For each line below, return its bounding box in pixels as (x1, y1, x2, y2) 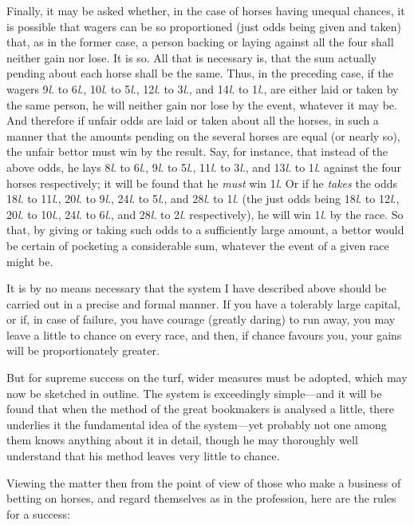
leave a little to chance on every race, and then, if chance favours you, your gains (6, 326, 402, 343)
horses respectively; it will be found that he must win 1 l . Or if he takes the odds (6, 174, 398, 191)
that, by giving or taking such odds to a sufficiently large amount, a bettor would (6, 221, 404, 238)
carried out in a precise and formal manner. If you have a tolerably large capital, (6, 295, 400, 312)
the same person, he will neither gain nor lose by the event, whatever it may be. (6, 96, 397, 113)
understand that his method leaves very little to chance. (6, 447, 280, 464)
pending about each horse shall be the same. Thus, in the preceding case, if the (6, 65, 394, 82)
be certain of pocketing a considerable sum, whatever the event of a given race (6, 237, 389, 253)
